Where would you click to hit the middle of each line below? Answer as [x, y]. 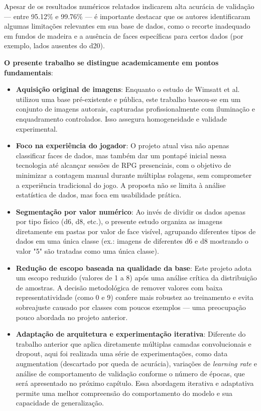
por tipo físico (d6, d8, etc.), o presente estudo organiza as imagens [119, 221]
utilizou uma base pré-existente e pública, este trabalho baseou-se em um [128, 99]
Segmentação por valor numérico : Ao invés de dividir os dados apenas [130, 211]
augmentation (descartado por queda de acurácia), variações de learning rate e [136, 363]
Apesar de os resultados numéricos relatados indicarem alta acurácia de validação [129, 6]
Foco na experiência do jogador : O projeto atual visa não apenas [122, 145]
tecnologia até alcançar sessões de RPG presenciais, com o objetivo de [123, 165]
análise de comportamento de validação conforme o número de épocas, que [130, 373]
